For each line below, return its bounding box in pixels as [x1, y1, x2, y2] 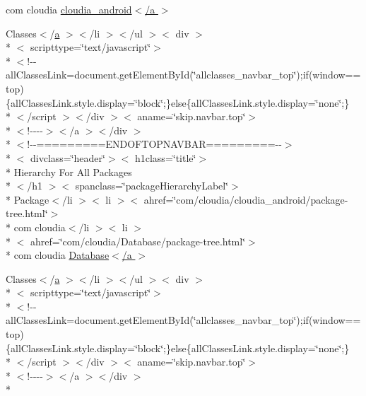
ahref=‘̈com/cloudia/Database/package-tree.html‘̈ [30, 233, 246, 248]
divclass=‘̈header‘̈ [30, 150, 105, 165]
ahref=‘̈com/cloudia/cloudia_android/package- [143, 192, 348, 206]
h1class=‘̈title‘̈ [134, 150, 196, 165]
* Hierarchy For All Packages [6, 164, 132, 179]
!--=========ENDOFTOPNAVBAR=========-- [27, 136, 282, 151]
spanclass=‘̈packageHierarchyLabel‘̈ [75, 178, 229, 193]
